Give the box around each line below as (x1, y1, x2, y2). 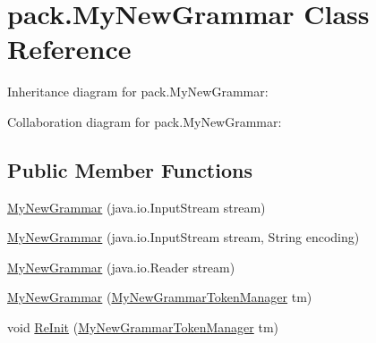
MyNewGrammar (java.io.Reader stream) (7, 257, 235, 276)
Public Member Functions (7, 155, 252, 183)
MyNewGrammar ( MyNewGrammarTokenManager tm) (7, 288, 312, 306)
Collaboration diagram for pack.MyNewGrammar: (7, 112, 282, 130)
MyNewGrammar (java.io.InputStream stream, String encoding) (7, 228, 360, 247)
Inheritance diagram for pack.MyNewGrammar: (7, 82, 269, 101)
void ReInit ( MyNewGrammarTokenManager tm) (7, 318, 278, 337)
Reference (7, 30, 132, 67)
